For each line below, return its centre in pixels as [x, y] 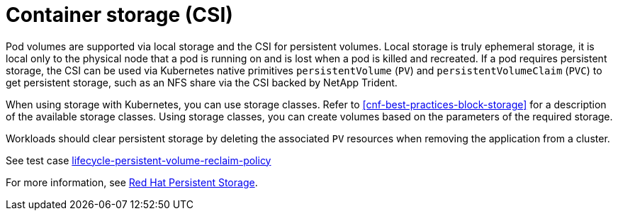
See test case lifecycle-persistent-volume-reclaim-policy [139, 160]
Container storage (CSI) [119, 15]
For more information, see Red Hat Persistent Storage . [132, 182]
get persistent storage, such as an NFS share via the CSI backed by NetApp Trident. [202, 82]
